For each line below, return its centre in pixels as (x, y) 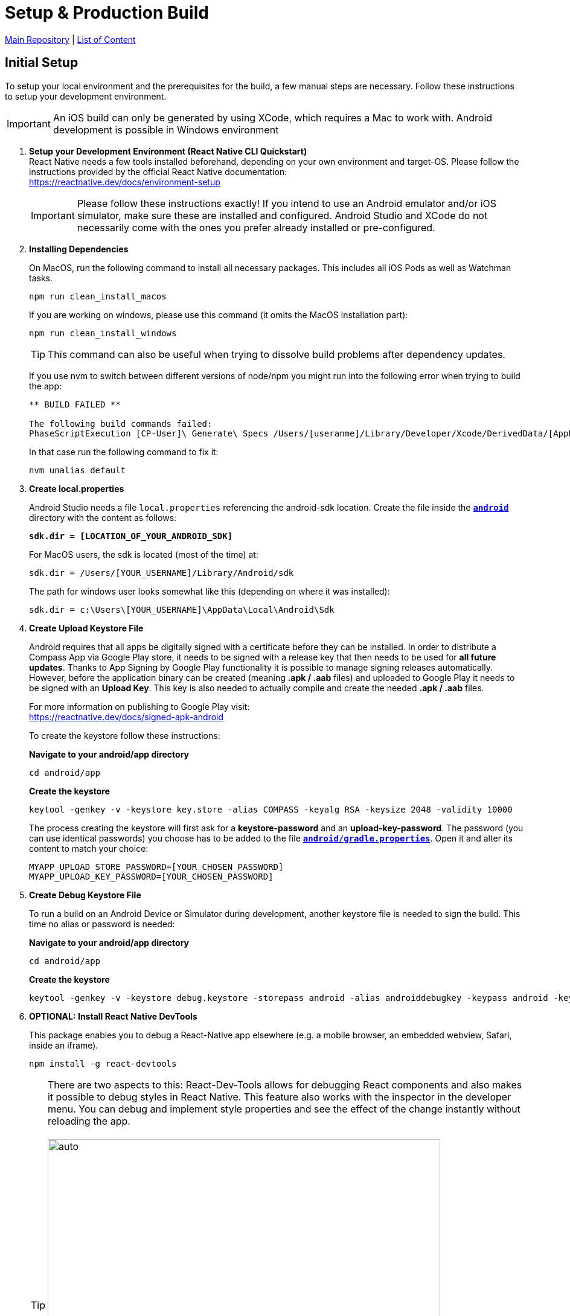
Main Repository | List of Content (70, 39)
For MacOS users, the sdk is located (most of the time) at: (144, 554)
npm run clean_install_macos (98, 296)
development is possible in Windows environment (166, 129)
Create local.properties (77, 488)
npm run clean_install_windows (103, 333)
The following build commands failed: (121, 423)
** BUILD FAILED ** (75, 404)
